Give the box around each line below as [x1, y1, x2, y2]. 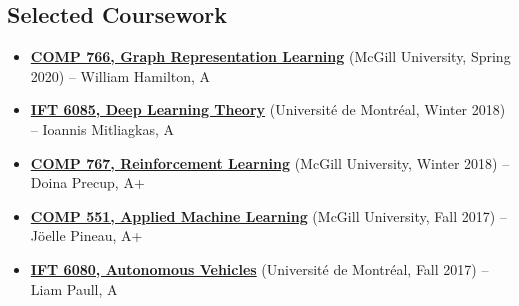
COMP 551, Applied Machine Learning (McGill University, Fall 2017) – [30, 205, 507, 226]
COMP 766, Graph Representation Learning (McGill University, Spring [30, 46, 511, 67]
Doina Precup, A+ [30, 172, 145, 193]
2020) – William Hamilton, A [30, 65, 211, 86]
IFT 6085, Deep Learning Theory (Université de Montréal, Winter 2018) [30, 99, 506, 120]
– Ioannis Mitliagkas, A [30, 118, 175, 139]
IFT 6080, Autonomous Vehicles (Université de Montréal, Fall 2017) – [30, 258, 489, 279]
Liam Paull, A [30, 278, 118, 299]
